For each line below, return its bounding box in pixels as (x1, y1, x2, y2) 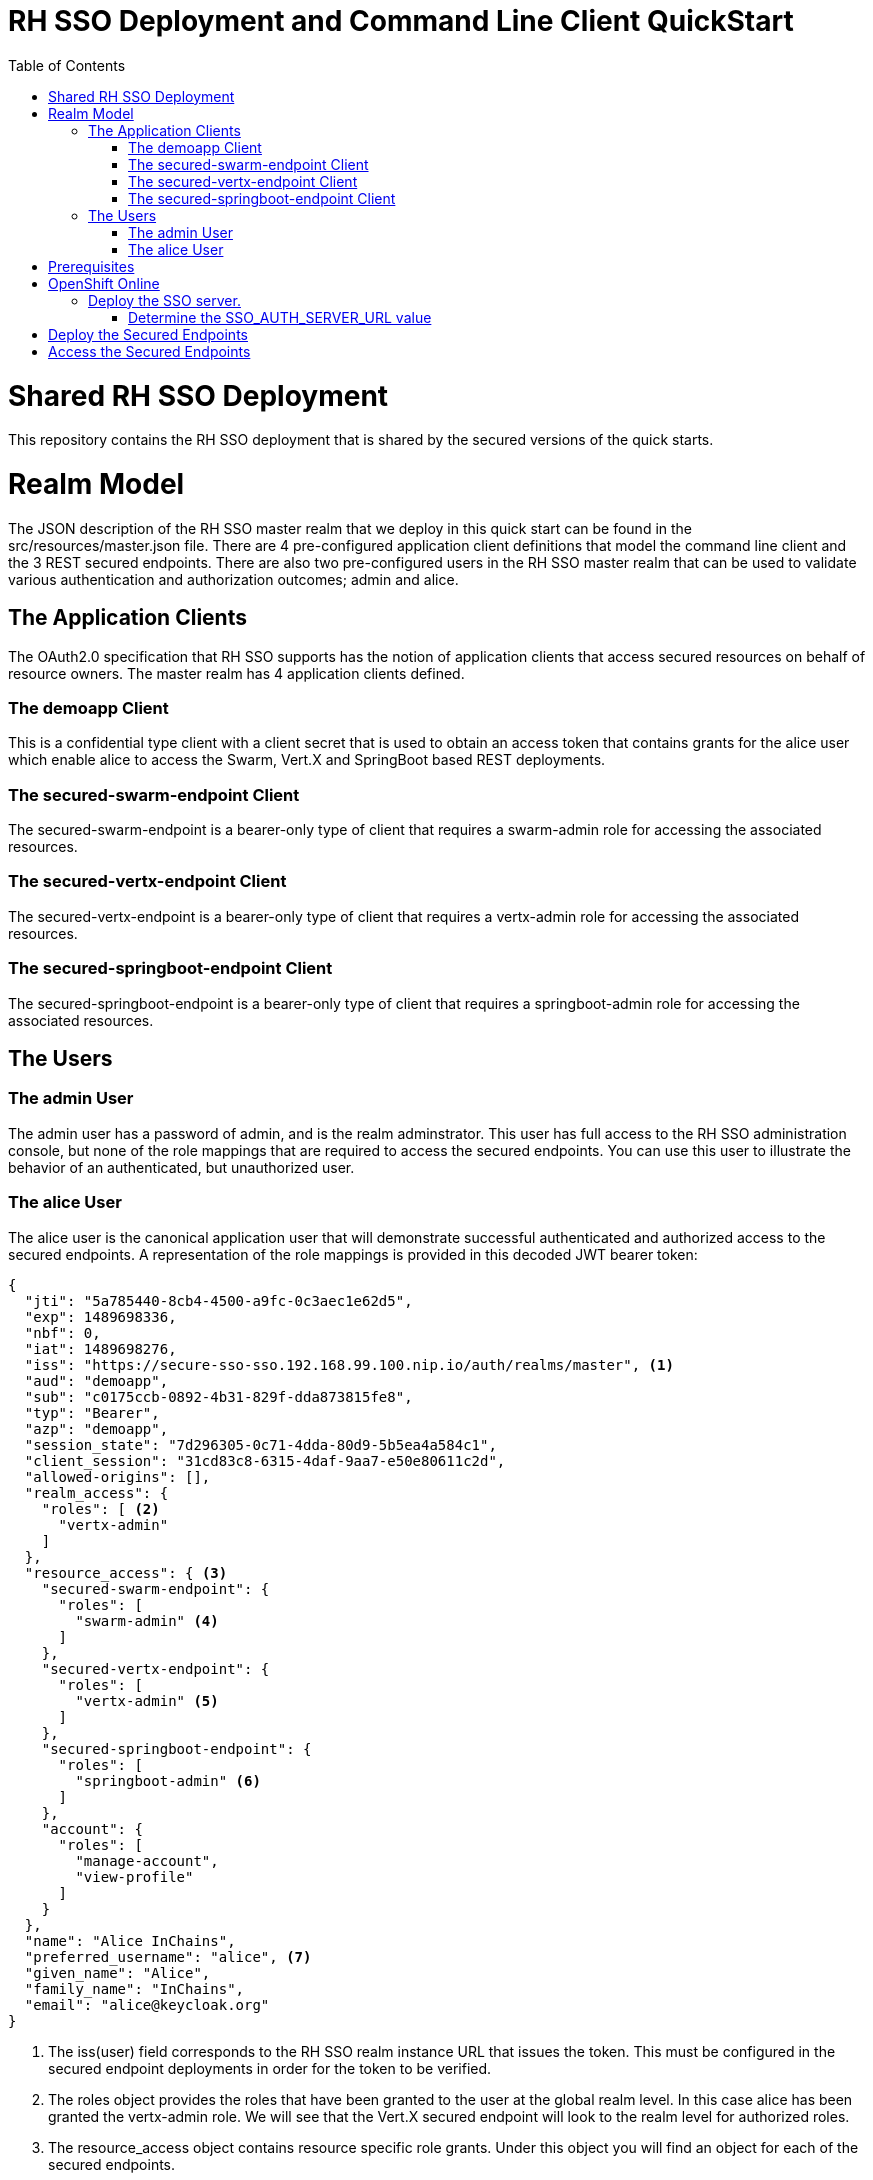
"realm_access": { (24, 1484, 169, 1501)
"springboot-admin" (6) (75, 1772, 261, 1789)
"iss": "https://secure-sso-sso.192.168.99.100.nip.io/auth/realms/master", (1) (24, 1356, 674, 1373)
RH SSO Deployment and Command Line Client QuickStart (8, 4, 794, 38)
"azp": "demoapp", (24, 1420, 169, 1437)
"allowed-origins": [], (24, 1468, 211, 1485)
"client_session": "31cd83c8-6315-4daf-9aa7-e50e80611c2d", (24, 1452, 506, 1469)
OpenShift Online (48, 274, 160, 292)
